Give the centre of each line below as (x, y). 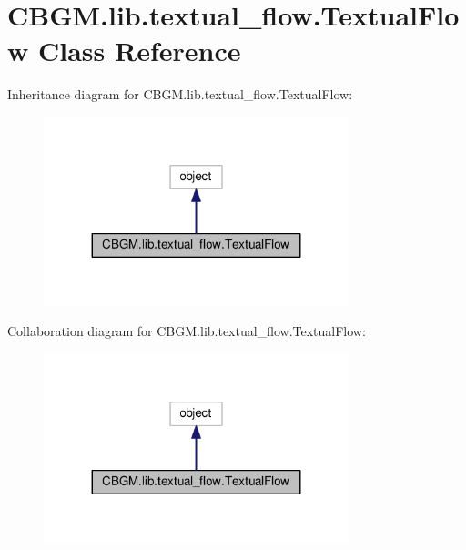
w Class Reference (124, 51)
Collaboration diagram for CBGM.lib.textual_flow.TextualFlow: (187, 331)
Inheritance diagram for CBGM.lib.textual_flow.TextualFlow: (180, 94)
